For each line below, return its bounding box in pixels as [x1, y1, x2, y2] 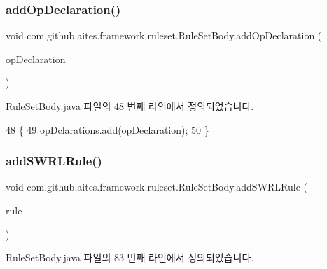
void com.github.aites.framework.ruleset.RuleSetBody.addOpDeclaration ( [6, 28, 322, 43]
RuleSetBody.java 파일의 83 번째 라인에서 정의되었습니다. [6, 250, 254, 265]
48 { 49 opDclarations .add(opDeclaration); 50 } [6, 122, 209, 137]
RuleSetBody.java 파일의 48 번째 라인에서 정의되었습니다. [6, 99, 254, 113]
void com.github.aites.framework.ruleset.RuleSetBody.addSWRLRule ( [6, 179, 308, 194]
